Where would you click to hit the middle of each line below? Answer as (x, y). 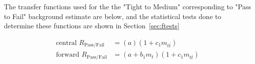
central (67, 43)
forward (68, 55)
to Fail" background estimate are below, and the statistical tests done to (113, 16)
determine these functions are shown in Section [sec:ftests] (92, 26)
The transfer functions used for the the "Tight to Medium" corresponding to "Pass (128, 6)
